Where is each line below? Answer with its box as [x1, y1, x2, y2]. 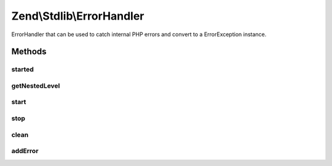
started [11, 65, 34, 74]
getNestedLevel [11, 81, 60, 90]
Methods [11, 47, 47, 57]
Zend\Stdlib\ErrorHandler [11, 9, 144, 23]
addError [11, 147, 39, 156]
